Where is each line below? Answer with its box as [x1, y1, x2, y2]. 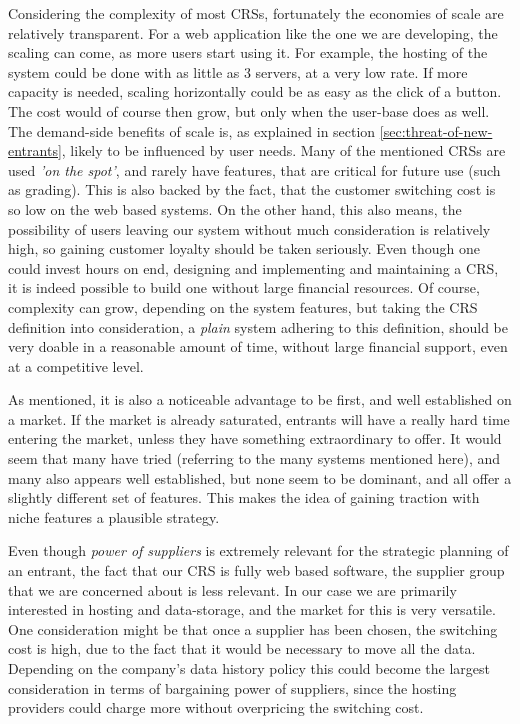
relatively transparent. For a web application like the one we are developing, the [8, 22, 498, 43]
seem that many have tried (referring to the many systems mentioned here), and [8, 448, 501, 469]
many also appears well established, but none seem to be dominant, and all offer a [8, 467, 512, 488]
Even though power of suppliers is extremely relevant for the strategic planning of [8, 540, 509, 561]
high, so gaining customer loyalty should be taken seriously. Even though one [8, 238, 481, 259]
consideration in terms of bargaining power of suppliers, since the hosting [8, 677, 457, 698]
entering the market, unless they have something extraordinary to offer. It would [8, 428, 502, 449]
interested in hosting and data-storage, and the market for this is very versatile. [8, 599, 496, 620]
